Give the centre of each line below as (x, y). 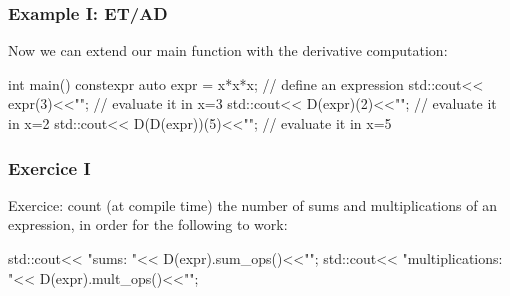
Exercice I (49, 167)
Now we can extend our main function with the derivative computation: (228, 50)
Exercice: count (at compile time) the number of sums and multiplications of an (252, 204)
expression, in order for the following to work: (148, 224)
